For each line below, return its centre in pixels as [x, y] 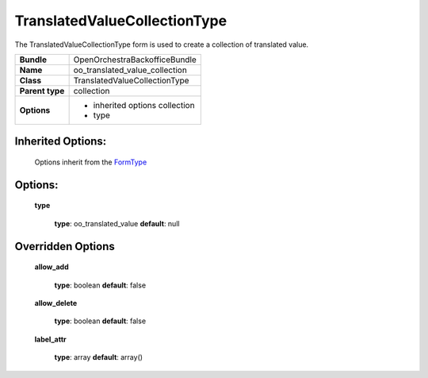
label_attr [50, 339]
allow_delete [56, 303]
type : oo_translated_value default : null [117, 223]
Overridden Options [65, 246]
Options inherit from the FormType [91, 162]
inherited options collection [144, 105]
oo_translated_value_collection [130, 70]
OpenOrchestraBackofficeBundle [135, 60]
